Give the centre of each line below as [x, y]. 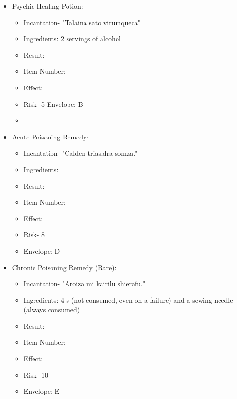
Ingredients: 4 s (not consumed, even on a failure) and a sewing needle [128, 300]
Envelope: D [42, 251]
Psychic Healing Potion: [47, 6]
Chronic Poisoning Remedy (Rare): [64, 267]
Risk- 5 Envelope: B [53, 104]
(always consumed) [52, 309]
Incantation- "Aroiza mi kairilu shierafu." [85, 284]
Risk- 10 [36, 374]
